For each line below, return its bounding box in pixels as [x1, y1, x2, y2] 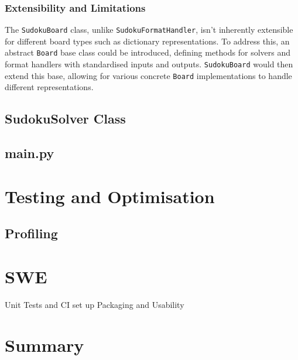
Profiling [5, 224, 58, 242]
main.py [5, 144, 54, 162]
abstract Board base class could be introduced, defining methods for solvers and [5, 46, 290, 59]
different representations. [5, 81, 94, 93]
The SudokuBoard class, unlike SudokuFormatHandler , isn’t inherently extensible [5, 23, 293, 36]
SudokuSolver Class [5, 109, 126, 128]
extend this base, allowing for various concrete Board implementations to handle [5, 69, 292, 81]
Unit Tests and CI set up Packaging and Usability [5, 298, 184, 310]
